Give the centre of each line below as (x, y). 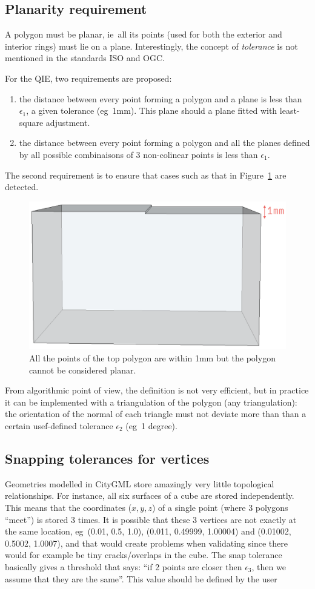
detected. (22, 187)
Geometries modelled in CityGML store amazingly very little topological (140, 483)
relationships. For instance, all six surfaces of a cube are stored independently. (150, 495)
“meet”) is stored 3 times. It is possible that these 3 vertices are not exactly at (151, 519)
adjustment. (68, 122)
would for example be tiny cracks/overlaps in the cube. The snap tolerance (144, 555)
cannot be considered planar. (83, 370)
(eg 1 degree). (151, 426)
